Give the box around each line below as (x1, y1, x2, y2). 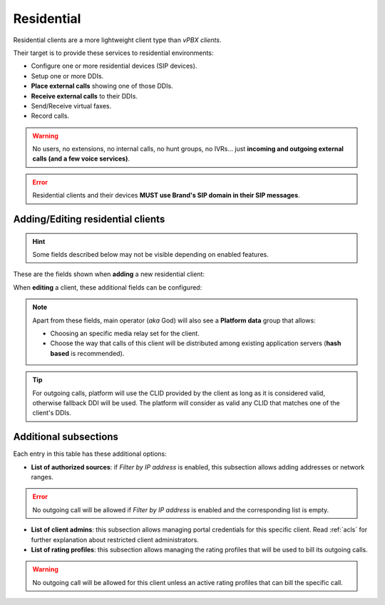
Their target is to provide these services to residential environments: (13, 49, 214, 57)
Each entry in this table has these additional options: (13, 449, 167, 458)
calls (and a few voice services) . (32, 154, 130, 163)
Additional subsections (13, 431, 119, 443)
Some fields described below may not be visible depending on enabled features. (32, 250, 269, 259)
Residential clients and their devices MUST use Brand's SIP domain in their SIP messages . (32, 191, 300, 200)
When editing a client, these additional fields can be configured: (13, 283, 202, 292)
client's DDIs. (32, 409, 71, 417)
